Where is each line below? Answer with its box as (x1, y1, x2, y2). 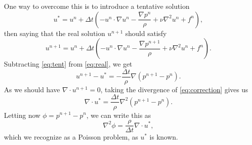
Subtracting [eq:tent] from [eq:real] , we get (4, 59, 132, 69)
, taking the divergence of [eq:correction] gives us (100, 84, 249, 94)
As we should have (4, 84, 60, 94)
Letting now (4, 109, 41, 120)
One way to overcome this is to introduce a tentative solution (4, 1, 190, 11)
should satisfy (125, 28, 167, 38)
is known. (149, 132, 178, 142)
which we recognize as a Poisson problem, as (4, 132, 138, 142)
